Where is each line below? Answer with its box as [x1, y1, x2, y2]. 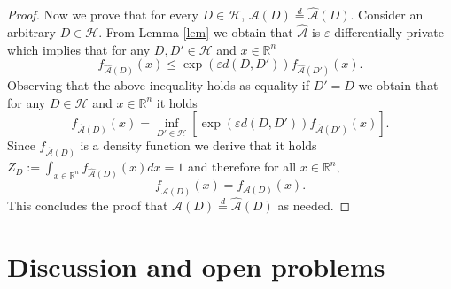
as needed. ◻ [277, 196, 351, 215]
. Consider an [350, 5, 424, 24]
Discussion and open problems [7, 247, 385, 284]
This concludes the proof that [7, 196, 168, 215]
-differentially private [330, 23, 444, 42]
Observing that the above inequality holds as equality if [7, 76, 309, 95]
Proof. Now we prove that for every [7, 5, 198, 24]
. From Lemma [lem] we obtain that [98, 23, 293, 42]
